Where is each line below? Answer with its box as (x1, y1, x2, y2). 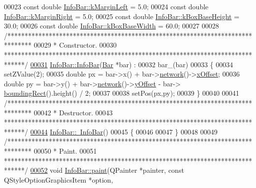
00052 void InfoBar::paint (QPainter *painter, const (30, 165, 184, 175)
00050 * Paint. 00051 (33, 145, 97, 156)
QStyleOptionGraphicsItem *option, (4, 174, 113, 185)
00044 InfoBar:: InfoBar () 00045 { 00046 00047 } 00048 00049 (30, 126, 218, 136)
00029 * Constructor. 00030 (33, 40, 117, 50)
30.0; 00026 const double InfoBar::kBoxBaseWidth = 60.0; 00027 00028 (4, 21, 219, 31)
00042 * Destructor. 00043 (33, 107, 113, 117)
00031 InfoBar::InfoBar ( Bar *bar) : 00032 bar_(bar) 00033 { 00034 (30, 59, 233, 69)
